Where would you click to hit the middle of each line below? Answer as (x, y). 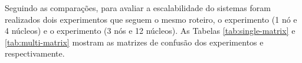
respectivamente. (35, 53)
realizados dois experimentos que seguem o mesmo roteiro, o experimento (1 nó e (151, 19)
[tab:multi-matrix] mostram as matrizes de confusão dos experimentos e (134, 42)
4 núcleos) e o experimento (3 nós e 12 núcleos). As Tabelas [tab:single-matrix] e (150, 31)
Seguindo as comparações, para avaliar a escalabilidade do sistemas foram (138, 8)
